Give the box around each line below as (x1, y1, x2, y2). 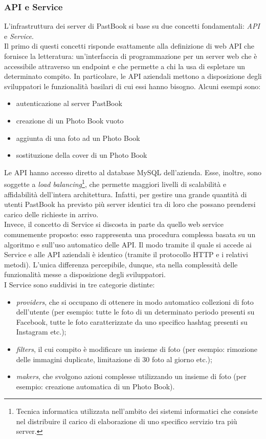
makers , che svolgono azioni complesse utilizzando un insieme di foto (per (16, 371, 247, 382)
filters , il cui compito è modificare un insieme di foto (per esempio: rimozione (16, 343, 257, 354)
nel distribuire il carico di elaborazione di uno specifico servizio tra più (16, 415, 237, 426)
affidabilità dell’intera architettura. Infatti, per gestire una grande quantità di (4, 189, 247, 199)
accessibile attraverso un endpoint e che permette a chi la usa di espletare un (4, 60, 246, 71)
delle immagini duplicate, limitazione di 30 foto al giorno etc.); (16, 353, 212, 364)
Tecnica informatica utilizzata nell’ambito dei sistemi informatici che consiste (16, 406, 258, 416)
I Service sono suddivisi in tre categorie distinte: (4, 279, 155, 289)
